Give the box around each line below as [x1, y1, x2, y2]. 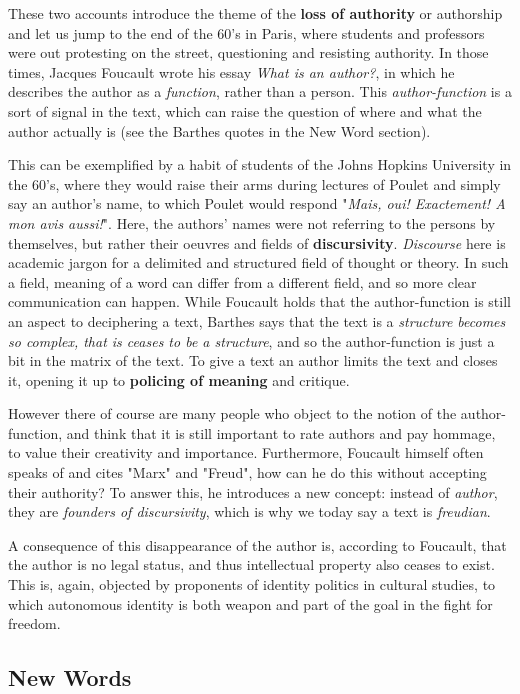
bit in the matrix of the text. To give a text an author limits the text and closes [8, 350, 498, 371]
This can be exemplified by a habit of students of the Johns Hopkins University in [8, 154, 512, 175]
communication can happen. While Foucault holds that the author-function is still [8, 291, 511, 312]
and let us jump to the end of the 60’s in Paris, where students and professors [8, 22, 485, 43]
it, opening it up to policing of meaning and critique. [8, 369, 350, 390]
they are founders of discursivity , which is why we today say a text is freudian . [8, 501, 491, 522]
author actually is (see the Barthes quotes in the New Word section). [8, 120, 431, 141]
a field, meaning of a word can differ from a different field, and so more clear [8, 271, 477, 292]
